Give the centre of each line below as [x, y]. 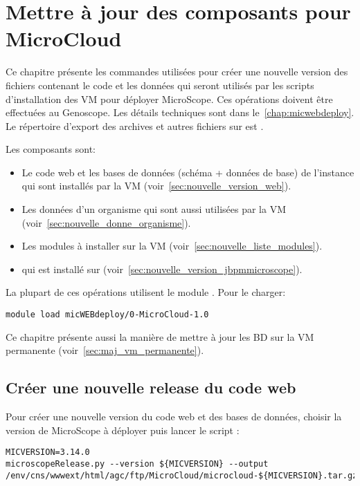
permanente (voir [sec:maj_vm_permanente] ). [105, 350]
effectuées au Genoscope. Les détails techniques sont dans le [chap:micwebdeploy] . [180, 112]
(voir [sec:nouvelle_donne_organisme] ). [106, 222]
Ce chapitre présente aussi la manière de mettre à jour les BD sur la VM [160, 336]
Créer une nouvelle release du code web [151, 387]
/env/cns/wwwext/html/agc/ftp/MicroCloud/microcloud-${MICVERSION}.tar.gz [182, 475]
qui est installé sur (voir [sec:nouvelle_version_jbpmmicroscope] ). [162, 269]
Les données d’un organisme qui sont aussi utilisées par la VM [154, 209]
